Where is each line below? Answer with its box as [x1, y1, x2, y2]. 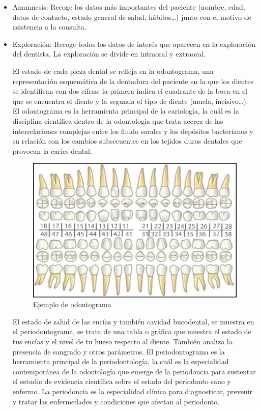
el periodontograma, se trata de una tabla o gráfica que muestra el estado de [12, 326, 251, 337]
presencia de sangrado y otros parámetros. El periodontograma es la [12, 346, 225, 357]
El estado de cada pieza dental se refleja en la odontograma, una [12, 65, 214, 76]
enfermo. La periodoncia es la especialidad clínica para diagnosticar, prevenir [12, 386, 253, 397]
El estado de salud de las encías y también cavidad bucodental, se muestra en [12, 316, 254, 326]
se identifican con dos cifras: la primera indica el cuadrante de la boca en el [12, 86, 247, 96]
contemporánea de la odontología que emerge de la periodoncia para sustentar [12, 366, 256, 376]
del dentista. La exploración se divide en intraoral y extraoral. [12, 48, 206, 59]
